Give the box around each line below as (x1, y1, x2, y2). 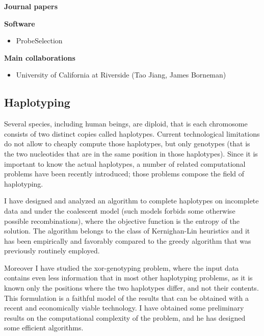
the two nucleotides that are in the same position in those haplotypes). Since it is (4, 148, 258, 159)
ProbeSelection (16, 35, 63, 46)
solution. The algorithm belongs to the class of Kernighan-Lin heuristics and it (4, 225, 250, 236)
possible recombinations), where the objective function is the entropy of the (4, 215, 240, 226)
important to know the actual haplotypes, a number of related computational (4, 158, 246, 169)
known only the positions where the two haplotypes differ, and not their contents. (4, 282, 259, 293)
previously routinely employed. (4, 245, 100, 256)
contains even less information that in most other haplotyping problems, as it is (4, 272, 253, 283)
